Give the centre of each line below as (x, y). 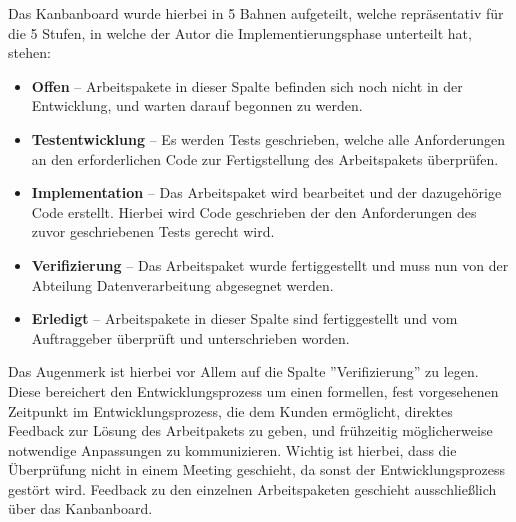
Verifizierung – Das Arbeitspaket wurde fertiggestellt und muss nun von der (270, 264)
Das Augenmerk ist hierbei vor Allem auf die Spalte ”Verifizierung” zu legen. (243, 371)
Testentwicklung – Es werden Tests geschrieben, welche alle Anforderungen (268, 138)
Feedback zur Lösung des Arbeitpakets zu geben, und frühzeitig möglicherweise (250, 430)
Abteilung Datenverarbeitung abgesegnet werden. (182, 284)
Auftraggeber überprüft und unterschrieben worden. (190, 337)
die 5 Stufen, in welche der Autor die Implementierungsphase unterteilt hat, (240, 32)
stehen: (29, 52)
